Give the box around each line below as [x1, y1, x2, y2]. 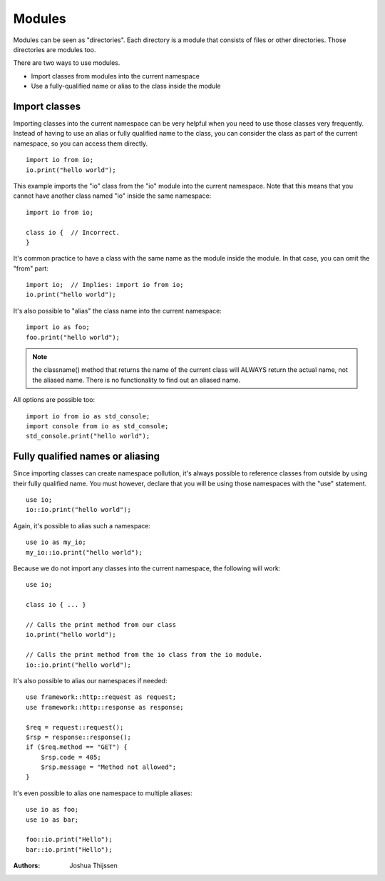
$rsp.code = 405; [40, 753, 101, 761]
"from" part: [13, 264, 49, 273]
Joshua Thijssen [69, 861, 118, 870]
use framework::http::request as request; [26, 693, 177, 701]
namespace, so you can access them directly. [13, 139, 148, 148]
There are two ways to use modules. [13, 59, 120, 67]
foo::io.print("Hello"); [26, 835, 113, 844]
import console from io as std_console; [26, 422, 169, 430]
